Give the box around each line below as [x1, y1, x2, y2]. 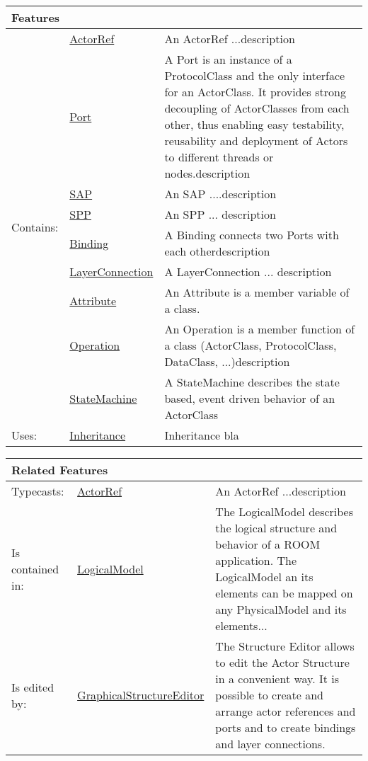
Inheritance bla [164, 427, 239, 443]
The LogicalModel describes [215, 503, 354, 520]
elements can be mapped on [215, 585, 353, 601]
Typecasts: [11, 483, 64, 499]
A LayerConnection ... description [164, 263, 332, 280]
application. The [215, 552, 297, 568]
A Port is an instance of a [164, 51, 292, 67]
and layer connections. [215, 736, 326, 752]
